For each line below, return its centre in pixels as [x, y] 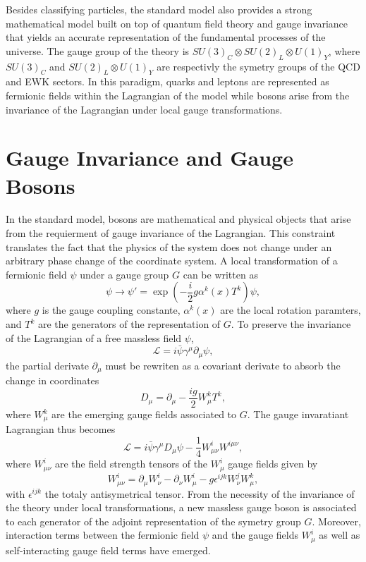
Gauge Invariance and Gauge [150, 158]
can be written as [220, 274]
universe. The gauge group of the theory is [98, 50]
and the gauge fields [255, 535]
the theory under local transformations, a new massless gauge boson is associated [181, 507]
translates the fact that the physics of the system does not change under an [169, 246]
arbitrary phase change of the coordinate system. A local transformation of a [172, 261]
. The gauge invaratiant [298, 414]
